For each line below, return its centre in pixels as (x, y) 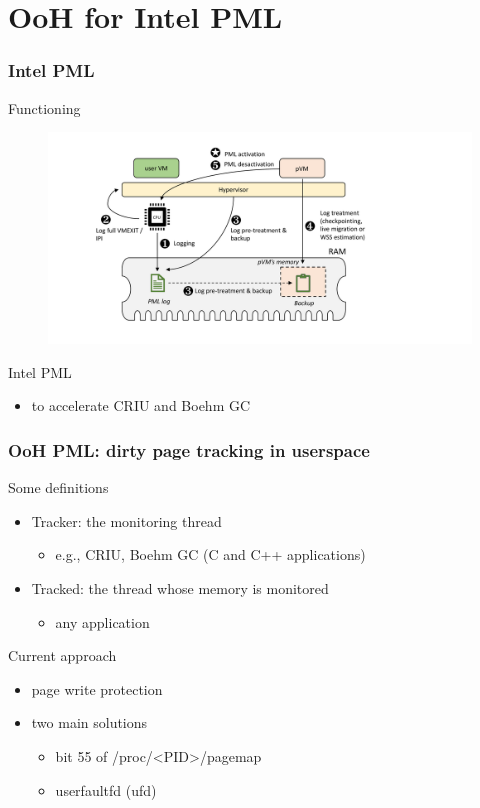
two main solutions (89, 722)
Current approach (62, 655)
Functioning (44, 107)
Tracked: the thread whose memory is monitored (180, 587)
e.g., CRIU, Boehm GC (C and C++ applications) (210, 554)
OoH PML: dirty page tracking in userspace (189, 449)
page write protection (97, 688)
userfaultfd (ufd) (106, 789)
